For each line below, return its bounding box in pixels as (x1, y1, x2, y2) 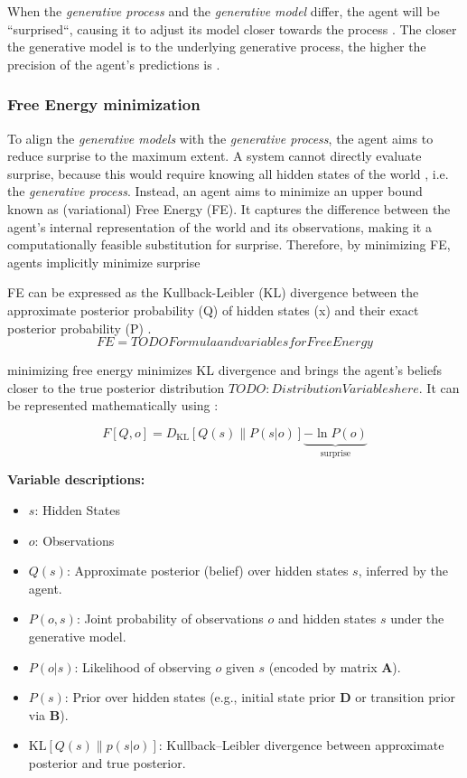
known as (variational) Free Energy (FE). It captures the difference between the (7, 199, 451, 218)
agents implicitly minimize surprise (7, 252, 201, 271)
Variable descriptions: (7, 470, 145, 489)
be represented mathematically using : (7, 396, 219, 415)
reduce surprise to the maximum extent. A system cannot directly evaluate (7, 146, 422, 165)
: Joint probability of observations (76, 609, 264, 628)
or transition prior (355, 688, 455, 707)
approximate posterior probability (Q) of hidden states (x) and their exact (7, 300, 419, 319)
